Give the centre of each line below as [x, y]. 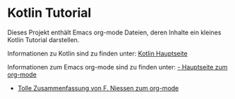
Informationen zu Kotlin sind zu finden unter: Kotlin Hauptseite [98, 53]
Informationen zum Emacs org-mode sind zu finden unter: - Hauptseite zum [117, 67]
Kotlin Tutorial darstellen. [43, 39]
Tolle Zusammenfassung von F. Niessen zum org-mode [98, 88]
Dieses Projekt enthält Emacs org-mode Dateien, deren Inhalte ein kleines [114, 32]
